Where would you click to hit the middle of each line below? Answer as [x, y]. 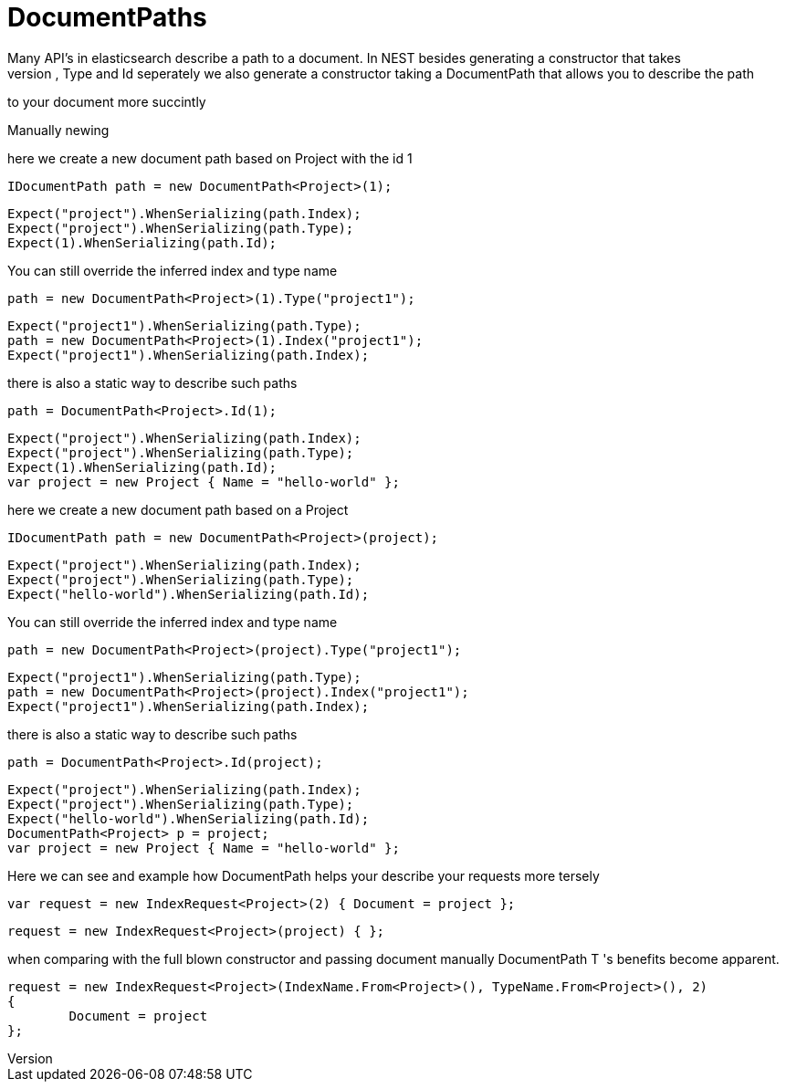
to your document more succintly [107, 101]
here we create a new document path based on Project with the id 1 [210, 158]
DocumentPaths [107, 17]
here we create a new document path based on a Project [178, 509]
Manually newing [58, 130]
